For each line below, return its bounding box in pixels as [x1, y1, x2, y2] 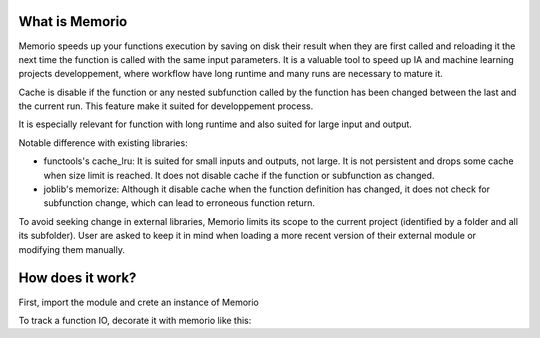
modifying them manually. [18, 243, 125, 255]
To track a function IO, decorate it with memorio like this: [18, 314, 252, 326]
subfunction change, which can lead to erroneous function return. [43, 197, 315, 209]
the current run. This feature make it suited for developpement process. [18, 100, 314, 112]
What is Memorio [18, 13, 128, 30]
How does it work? [18, 270, 137, 287]
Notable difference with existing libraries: [18, 136, 189, 149]
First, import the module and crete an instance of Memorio [18, 296, 260, 308]
